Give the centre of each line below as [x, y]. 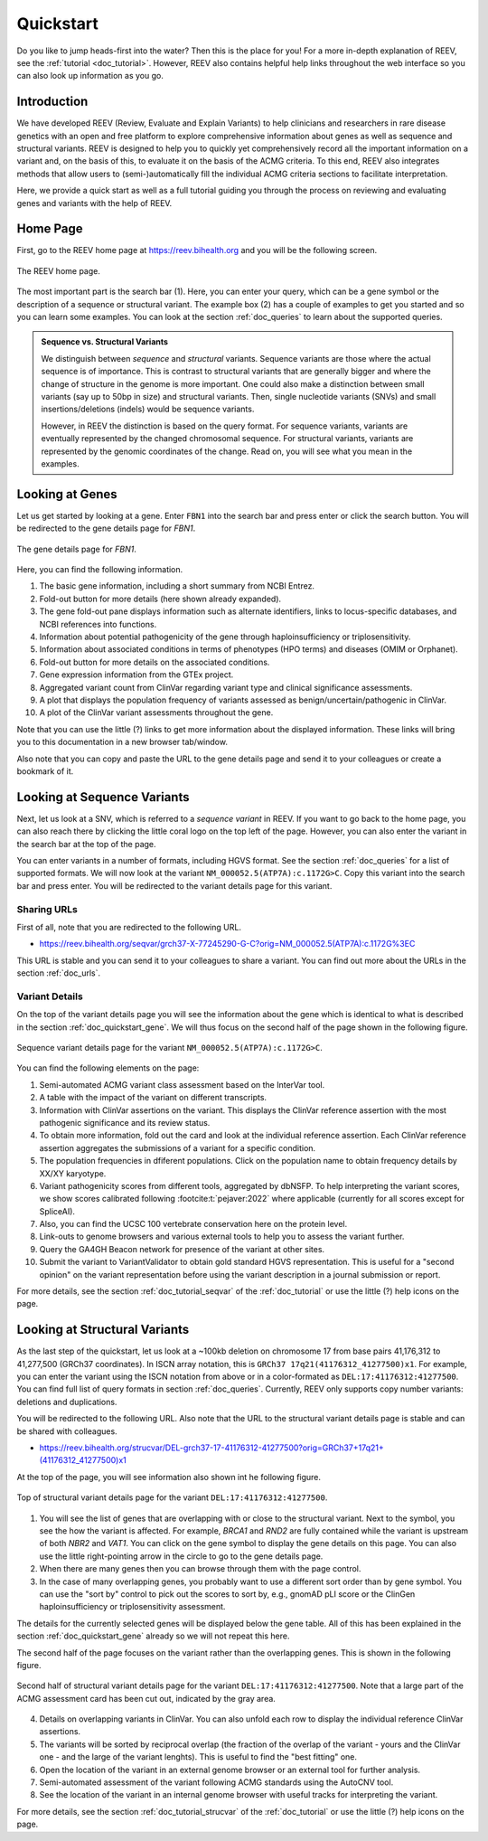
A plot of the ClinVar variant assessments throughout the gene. [156, 713]
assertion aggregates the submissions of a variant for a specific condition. [178, 1147]
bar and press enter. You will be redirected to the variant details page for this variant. [174, 885]
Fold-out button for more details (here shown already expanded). [160, 599]
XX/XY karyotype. [73, 1173]
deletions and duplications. [67, 1402]
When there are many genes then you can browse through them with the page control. [200, 1569]
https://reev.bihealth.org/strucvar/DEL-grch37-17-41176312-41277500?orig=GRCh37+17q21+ [211, 1448]
